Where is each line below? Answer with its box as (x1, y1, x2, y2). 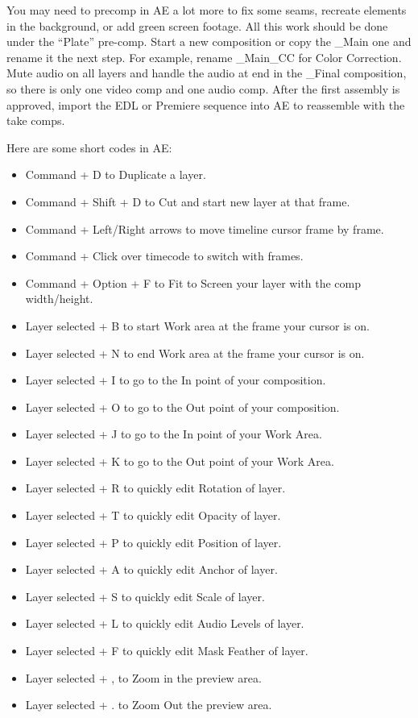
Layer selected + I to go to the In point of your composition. (25, 371, 326, 388)
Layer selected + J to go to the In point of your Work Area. (25, 425, 322, 442)
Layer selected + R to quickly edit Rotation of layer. (25, 479, 286, 496)
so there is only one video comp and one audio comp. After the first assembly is (6, 80, 400, 97)
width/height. (25, 290, 93, 307)
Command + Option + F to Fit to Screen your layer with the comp (25, 274, 362, 291)
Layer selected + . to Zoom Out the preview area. (25, 696, 272, 713)
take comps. (6, 112, 65, 129)
